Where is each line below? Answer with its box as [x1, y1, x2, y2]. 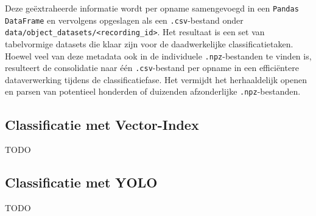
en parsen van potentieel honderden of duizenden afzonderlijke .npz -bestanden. [5, 85, 301, 98]
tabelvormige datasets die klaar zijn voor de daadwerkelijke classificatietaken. [5, 37, 293, 50]
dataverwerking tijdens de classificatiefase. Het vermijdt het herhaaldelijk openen [5, 73, 307, 86]
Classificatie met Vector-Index [5, 115, 199, 133]
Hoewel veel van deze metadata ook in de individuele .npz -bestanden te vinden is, [5, 49, 312, 62]
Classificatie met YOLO [5, 173, 158, 192]
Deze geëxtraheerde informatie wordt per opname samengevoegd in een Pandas [5, 2, 299, 14]
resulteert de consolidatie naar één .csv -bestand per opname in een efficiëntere [5, 61, 299, 74]
